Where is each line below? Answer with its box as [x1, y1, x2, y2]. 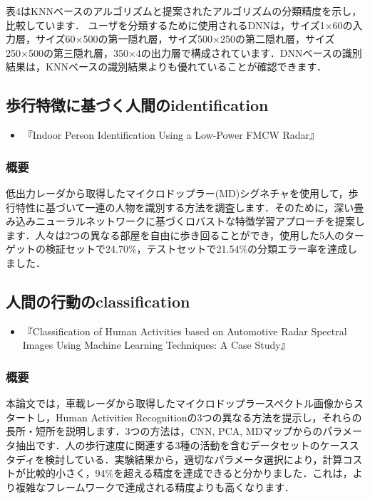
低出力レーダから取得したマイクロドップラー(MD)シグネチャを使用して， [6, 185, 349, 200]
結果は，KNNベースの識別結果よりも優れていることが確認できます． [6, 59, 327, 74]
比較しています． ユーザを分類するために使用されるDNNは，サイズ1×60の [6, 17, 353, 32]
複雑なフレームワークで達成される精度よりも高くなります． [15, 479, 294, 494]
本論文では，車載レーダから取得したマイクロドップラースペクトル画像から [6, 396, 354, 411]
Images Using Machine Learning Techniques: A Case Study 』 [22, 337, 291, 352]
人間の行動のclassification [6, 290, 190, 312]
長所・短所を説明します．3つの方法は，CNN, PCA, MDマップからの [6, 424, 323, 438]
